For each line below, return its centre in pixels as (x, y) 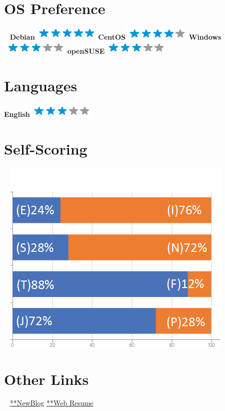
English (17, 114)
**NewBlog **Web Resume (51, 403)
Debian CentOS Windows (115, 36)
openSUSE (86, 51)
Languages (41, 86)
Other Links (46, 379)
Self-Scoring (46, 148)
